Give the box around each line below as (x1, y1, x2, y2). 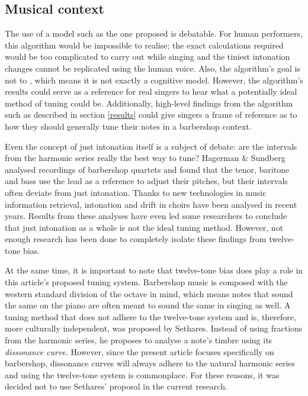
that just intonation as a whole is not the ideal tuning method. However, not (5, 221, 284, 233)
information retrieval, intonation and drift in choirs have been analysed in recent (5, 198, 297, 210)
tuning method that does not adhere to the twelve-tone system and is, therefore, (5, 310, 296, 323)
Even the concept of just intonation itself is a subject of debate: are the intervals (5, 140, 297, 152)
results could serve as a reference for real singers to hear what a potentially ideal (5, 85, 297, 98)
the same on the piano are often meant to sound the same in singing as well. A (5, 299, 291, 311)
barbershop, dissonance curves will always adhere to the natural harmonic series (5, 357, 296, 369)
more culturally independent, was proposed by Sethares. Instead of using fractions (5, 322, 303, 334)
